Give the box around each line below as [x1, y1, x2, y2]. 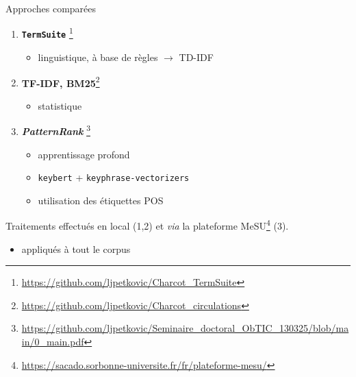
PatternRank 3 [21, 122, 90, 138]
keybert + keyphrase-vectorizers [38, 170, 190, 184]
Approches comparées [5, 1, 97, 15]
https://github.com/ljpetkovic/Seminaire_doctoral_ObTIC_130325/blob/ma [21, 321, 349, 335]
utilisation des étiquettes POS [38, 193, 164, 207]
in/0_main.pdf [21, 335, 84, 349]
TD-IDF [179, 49, 214, 64]
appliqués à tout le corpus [21, 241, 131, 256]
